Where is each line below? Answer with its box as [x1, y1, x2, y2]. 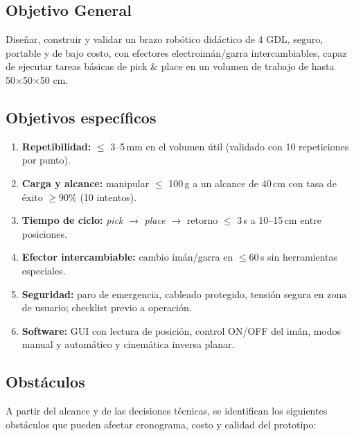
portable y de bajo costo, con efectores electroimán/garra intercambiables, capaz [6, 45, 347, 60]
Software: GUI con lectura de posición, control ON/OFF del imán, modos [21, 323, 342, 338]
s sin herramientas [260, 250, 338, 264]
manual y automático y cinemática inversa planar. [21, 337, 235, 351]
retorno [186, 213, 218, 227]
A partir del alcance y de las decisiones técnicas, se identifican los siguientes [6, 403, 328, 418]
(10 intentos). [80, 189, 137, 204]
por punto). [21, 152, 71, 167]
